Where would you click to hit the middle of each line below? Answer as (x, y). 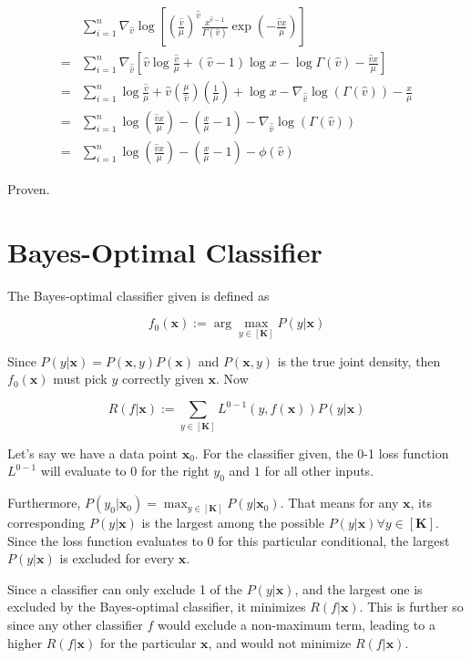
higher (25, 642)
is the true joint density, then (359, 360)
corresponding (46, 523)
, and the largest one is (358, 588)
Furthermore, (44, 503)
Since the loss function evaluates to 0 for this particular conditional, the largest (229, 540)
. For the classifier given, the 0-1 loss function (322, 453)
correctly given (163, 379)
